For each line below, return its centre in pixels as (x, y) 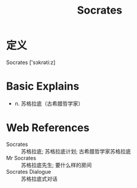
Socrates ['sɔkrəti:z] (31, 62)
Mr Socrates (21, 158)
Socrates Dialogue (29, 171)
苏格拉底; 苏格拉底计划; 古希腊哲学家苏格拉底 (76, 151)
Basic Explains (43, 86)
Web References (48, 128)
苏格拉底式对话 (39, 179)
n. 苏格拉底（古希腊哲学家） (49, 103)
